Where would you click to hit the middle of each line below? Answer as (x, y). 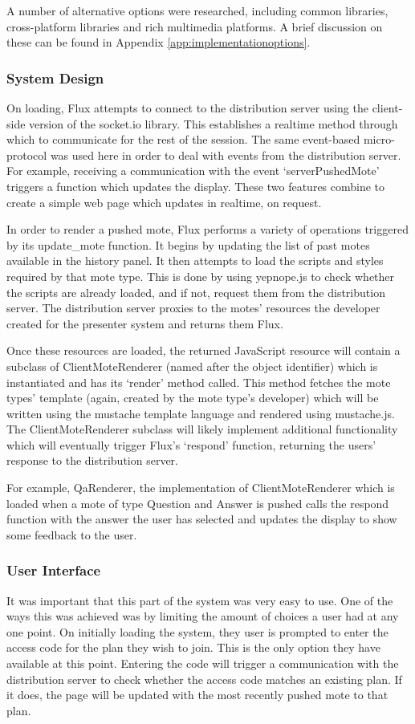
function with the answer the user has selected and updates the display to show (202, 519)
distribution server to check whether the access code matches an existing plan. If (204, 679)
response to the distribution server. (92, 460)
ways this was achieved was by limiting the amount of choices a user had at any (203, 616)
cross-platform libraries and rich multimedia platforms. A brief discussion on (195, 26)
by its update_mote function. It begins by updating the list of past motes (188, 244)
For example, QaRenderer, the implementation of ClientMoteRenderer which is (201, 488)
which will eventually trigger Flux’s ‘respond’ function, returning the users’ (191, 444)
